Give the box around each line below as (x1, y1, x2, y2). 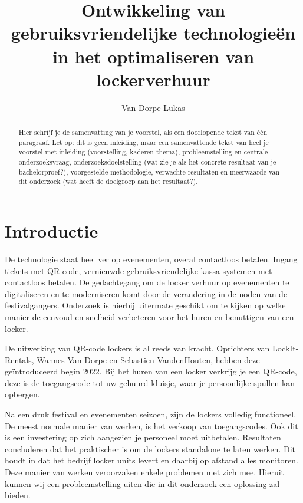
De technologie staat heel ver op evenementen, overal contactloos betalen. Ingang (5, 252, 298, 265)
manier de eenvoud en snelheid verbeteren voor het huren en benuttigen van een (5, 310, 294, 323)
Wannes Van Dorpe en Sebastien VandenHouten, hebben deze (37, 353, 260, 366)
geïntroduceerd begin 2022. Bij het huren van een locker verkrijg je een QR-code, (5, 365, 297, 377)
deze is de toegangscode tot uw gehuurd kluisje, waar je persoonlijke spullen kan (5, 376, 295, 389)
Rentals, (5, 353, 34, 366)
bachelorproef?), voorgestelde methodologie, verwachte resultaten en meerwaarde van (18, 166, 280, 176)
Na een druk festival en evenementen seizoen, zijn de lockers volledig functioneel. (5, 408, 297, 420)
